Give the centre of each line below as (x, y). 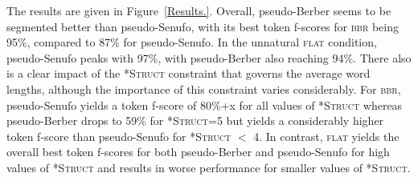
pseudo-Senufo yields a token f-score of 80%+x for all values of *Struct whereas (205, 105)
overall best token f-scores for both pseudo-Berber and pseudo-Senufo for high (198, 152)
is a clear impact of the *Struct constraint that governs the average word (189, 73)
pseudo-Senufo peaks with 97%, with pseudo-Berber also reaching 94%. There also (209, 57)
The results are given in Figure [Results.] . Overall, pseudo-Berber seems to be (199, 10)
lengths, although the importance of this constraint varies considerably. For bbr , (204, 88)
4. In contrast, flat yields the (326, 136)
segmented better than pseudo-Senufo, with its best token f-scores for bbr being (203, 26)
